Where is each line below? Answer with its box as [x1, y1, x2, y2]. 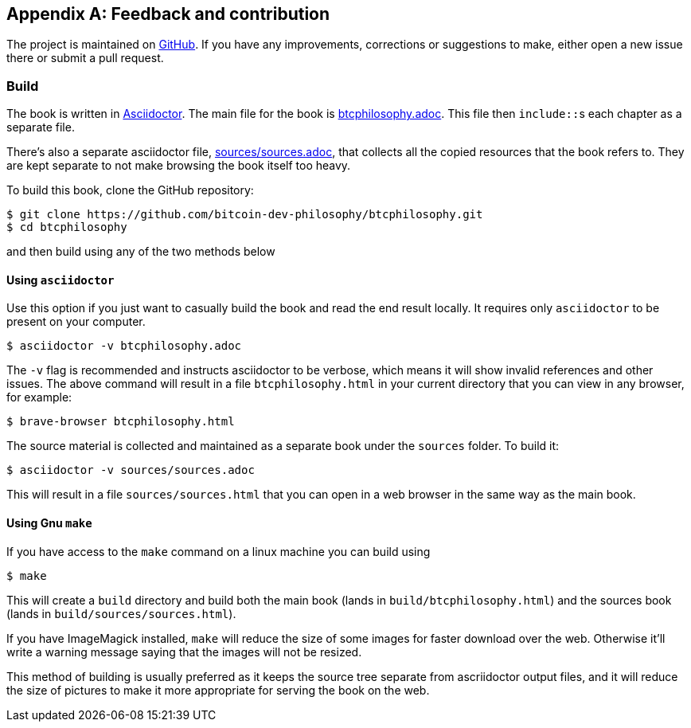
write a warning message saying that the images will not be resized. [6, 644, 362, 659]
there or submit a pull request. [6, 51, 164, 65]
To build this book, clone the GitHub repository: [6, 183, 254, 198]
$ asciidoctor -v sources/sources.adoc [6, 464, 255, 477]
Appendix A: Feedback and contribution [6, 4, 330, 24]
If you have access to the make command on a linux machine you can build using [6, 544, 431, 558]
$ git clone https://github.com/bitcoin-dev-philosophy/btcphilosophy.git [6, 208, 483, 221]
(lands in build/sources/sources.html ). [6, 606, 236, 620]
